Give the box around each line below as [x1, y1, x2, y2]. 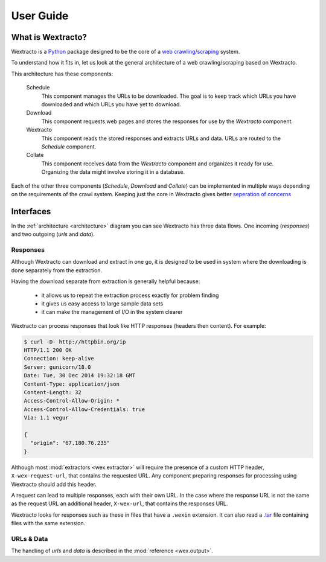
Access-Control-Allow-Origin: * [24, 397, 120, 404]
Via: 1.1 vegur [24, 414, 69, 421]
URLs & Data [11, 534, 48, 543]
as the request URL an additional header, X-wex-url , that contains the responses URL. [11, 500, 228, 507]
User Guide [11, 9, 69, 22]
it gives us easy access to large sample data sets [41, 299, 164, 307]
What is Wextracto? [11, 32, 88, 42]
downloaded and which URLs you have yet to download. [41, 101, 181, 108]
